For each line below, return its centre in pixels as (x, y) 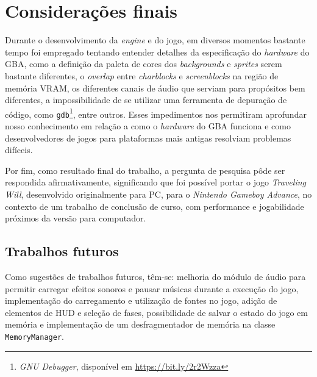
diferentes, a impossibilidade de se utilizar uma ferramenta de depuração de (146, 100)
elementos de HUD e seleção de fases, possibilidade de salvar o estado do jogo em (156, 312)
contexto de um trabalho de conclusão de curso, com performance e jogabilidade (155, 206)
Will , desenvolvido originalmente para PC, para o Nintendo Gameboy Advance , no (158, 194)
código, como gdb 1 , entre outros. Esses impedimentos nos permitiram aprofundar (156, 113)
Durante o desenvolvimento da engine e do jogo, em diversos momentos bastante (155, 40)
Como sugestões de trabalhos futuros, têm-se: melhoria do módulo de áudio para (155, 276)
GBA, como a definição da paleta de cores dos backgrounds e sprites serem (144, 64)
